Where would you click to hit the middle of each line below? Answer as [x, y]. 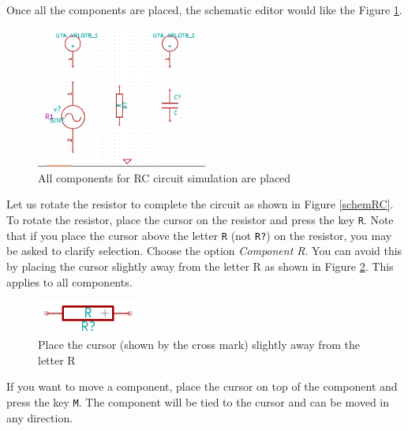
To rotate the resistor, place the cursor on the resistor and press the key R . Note [200, 219]
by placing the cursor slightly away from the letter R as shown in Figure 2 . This [200, 266]
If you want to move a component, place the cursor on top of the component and [202, 386]
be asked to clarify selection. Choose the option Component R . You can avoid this [204, 251]
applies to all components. [69, 281]
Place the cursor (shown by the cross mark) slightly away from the [199, 345]
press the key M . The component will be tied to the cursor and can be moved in [198, 402]
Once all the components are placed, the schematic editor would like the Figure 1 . [204, 9]
